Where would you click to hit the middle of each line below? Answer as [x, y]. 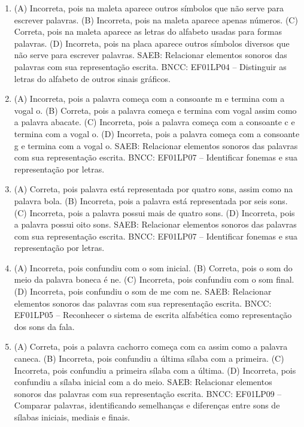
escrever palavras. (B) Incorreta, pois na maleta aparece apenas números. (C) [156, 19]
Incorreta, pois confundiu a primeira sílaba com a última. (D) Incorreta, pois [155, 370]
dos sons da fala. [44, 326]
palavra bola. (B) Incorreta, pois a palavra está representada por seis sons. [151, 200]
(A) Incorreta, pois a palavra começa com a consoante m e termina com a [149, 99]
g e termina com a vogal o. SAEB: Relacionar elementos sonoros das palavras [156, 145]
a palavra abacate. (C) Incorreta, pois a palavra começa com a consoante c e [154, 122]
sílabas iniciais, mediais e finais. [72, 417]
